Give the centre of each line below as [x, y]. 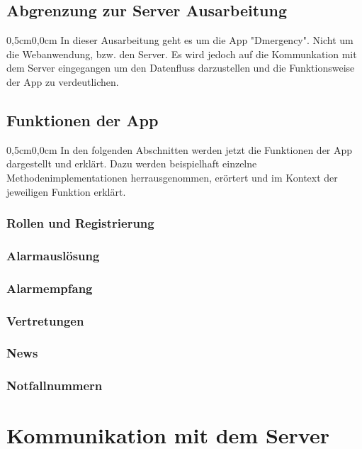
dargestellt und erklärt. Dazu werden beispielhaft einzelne [132, 163]
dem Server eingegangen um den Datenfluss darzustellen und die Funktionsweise [181, 68]
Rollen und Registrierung [80, 223]
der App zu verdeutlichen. [63, 81]
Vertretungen [45, 320]
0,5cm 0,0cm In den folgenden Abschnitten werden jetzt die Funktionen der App [180, 149]
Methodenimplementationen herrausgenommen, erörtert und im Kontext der [172, 177]
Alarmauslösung [53, 255]
